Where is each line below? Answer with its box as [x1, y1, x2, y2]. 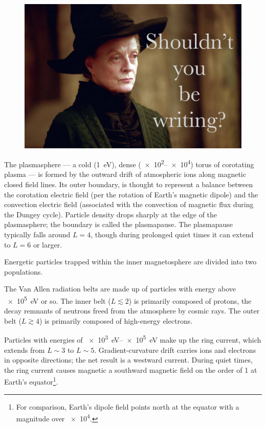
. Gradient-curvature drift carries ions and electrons [94, 344, 256, 355]
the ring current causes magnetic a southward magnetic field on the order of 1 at [4, 364, 257, 375]
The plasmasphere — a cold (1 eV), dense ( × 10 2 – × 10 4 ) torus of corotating [4, 158, 254, 169]
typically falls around [4, 229, 71, 239]
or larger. [33, 239, 62, 250]
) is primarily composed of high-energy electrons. [39, 315, 193, 326]
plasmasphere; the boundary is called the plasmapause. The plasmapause [4, 219, 233, 230]
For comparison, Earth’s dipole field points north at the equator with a [16, 401, 239, 412]
